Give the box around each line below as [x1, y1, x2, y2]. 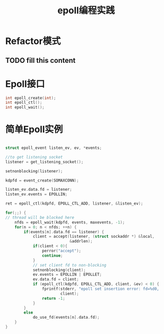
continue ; [42, 253, 63, 258]
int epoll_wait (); [5, 105, 45, 110]
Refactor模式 [5, 35, 61, 47]
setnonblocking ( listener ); [5, 168, 63, 174]
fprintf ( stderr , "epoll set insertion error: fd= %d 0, [42, 286, 159, 292]
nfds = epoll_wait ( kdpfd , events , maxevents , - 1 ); [14, 219, 125, 225]
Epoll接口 [5, 78, 45, 90]
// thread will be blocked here [5, 215, 74, 220]
